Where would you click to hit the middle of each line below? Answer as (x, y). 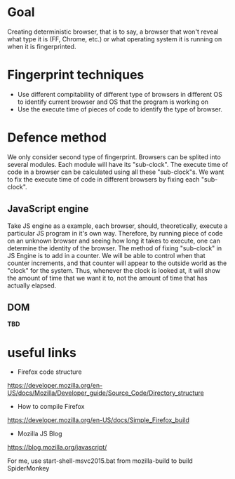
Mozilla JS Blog (40, 434)
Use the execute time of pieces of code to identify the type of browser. (120, 109)
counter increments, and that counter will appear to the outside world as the (117, 263)
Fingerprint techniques (76, 75)
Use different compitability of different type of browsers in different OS (120, 94)
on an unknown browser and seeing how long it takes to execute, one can (114, 241)
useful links (42, 352)
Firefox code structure (49, 372)
